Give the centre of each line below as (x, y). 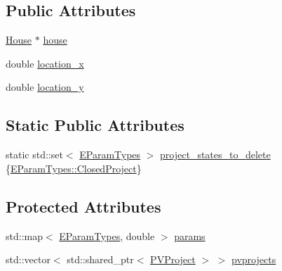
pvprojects (254, 259)
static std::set (34, 155)
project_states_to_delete (215, 155)
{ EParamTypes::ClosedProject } (74, 168)
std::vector (28, 259)
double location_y (45, 87)
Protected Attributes (83, 206)
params (190, 235)
